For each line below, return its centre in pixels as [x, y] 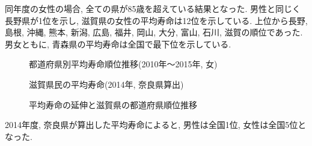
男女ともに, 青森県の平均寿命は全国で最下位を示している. [118, 44]
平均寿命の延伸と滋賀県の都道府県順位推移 [113, 104]
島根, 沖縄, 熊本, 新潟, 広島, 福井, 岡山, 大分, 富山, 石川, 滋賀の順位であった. [154, 32]
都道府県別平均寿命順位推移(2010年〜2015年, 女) [123, 64]
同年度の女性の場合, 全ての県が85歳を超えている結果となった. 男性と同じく [153, 8]
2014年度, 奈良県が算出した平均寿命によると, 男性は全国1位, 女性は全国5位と [156, 125]
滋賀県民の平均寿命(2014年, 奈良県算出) [106, 84]
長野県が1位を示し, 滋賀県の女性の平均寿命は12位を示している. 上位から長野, [156, 20]
